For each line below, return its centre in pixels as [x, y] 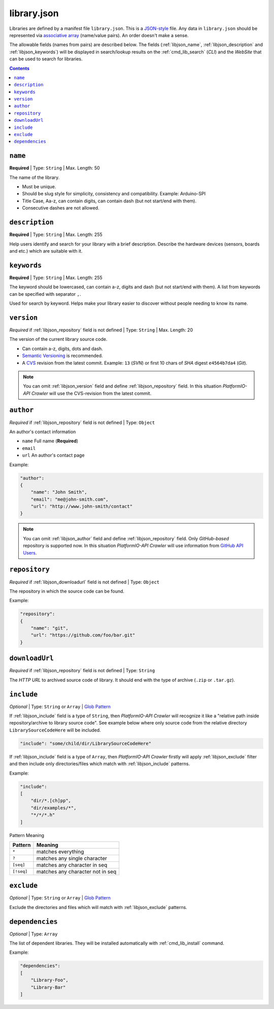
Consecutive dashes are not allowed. [61, 208]
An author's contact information [43, 432]
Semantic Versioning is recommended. [63, 356]
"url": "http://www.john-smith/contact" [82, 507]
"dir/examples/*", [54, 808]
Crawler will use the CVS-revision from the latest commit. [91, 393]
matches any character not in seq [76, 872]
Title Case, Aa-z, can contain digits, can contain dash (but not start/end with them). [109, 201]
